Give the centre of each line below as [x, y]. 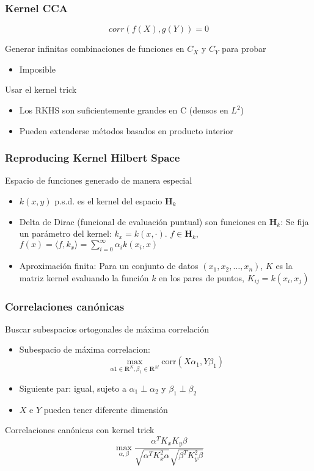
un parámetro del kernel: [65, 233]
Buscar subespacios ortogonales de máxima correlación [107, 329]
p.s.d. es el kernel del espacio [108, 201]
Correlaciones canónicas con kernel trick [80, 430]
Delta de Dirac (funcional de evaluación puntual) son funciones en [143, 221]
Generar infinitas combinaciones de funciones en [95, 49]
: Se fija [295, 221]
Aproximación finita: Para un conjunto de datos [109, 266]
